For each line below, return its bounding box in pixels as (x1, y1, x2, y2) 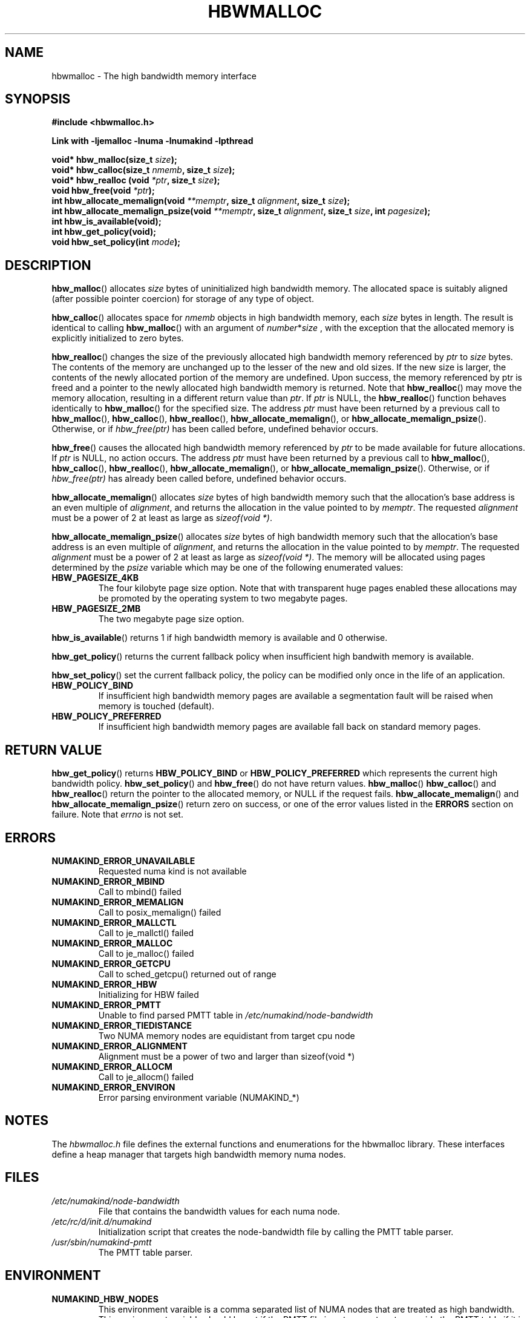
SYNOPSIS (5, 91, 71, 107)
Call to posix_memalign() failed (98, 907, 221, 917)
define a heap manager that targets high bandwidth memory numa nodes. (51, 1149, 346, 1159)
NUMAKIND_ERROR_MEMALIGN (51, 896, 184, 907)
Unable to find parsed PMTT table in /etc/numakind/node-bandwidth (98, 1009, 373, 1020)
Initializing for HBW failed (98, 989, 199, 1000)
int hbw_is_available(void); (51, 216, 162, 227)
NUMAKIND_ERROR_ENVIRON (51, 1081, 175, 1092)
